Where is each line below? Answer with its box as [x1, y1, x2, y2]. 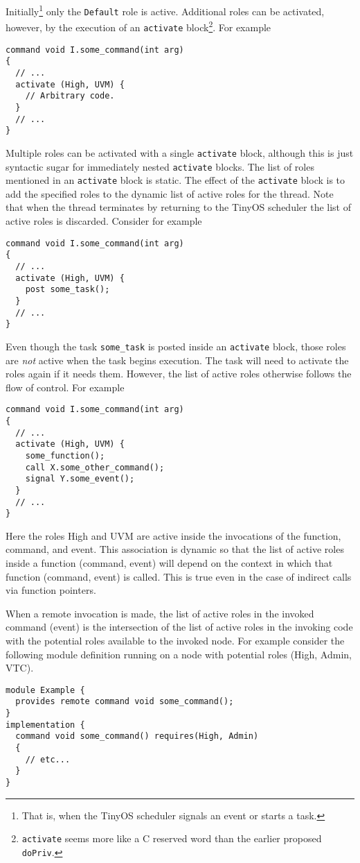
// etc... [25, 754, 71, 764]
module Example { [6, 685, 85, 695]
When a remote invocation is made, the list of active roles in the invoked [6, 606, 314, 620]
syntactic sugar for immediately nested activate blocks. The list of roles [6, 159, 314, 173]
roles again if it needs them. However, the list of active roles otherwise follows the [6, 366, 352, 381]
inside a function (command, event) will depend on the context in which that [6, 556, 333, 570]
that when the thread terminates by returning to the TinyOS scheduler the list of [6, 200, 351, 214]
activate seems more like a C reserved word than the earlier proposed [21, 831, 322, 846]
